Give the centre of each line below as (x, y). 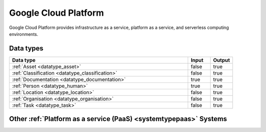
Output (221, 60)
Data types (26, 48)
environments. (24, 34)
